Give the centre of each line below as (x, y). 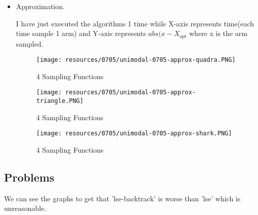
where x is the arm (218, 33)
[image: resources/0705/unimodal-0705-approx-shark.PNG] (134, 134)
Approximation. (40, 6)
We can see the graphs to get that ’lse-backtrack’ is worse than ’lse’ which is (122, 198)
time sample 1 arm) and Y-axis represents (81, 33)
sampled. (30, 43)
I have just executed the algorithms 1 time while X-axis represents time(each (135, 23)
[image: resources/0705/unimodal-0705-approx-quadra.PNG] (136, 60)
